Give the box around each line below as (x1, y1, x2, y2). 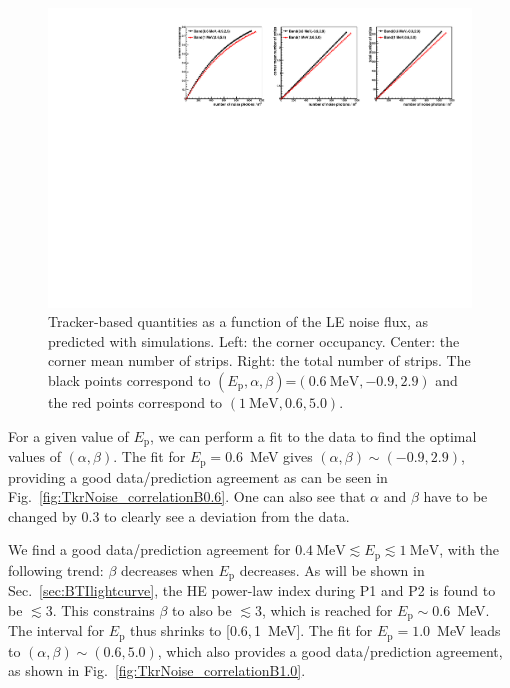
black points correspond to (48, 370, 211, 391)
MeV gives (250, 446, 313, 467)
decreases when (121, 559, 214, 580)
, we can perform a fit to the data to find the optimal (150, 425, 477, 446)
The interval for (8, 620, 105, 641)
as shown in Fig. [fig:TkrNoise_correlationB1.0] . (8, 660, 306, 681)
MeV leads (437, 620, 501, 641)
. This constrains (52, 599, 155, 620)
